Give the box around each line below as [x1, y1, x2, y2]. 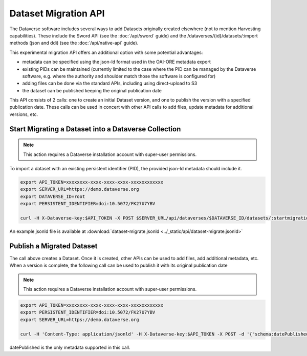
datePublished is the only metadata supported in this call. [9, 344, 130, 350]
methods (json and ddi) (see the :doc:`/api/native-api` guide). [9, 40, 139, 46]
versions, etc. [9, 111, 38, 117]
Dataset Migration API [9, 8, 105, 19]
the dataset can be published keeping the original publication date [22, 87, 162, 93]
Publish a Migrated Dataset [9, 242, 98, 250]
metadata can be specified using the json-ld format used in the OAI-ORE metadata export [22, 59, 211, 65]
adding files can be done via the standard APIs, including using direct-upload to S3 [22, 80, 198, 87]
